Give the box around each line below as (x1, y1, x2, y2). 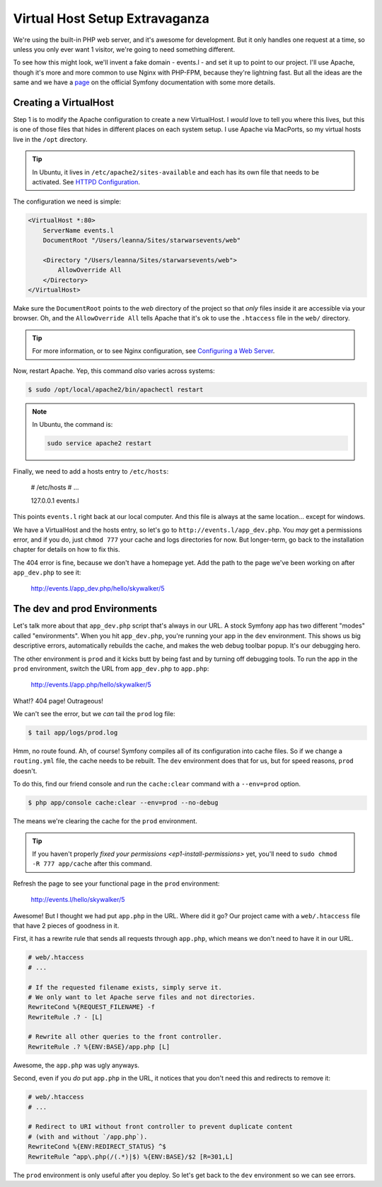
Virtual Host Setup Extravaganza (13, 11, 210, 26)
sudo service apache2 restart (47, 439, 152, 447)
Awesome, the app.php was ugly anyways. (13, 1061, 140, 1069)
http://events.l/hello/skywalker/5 (30, 896, 125, 904)
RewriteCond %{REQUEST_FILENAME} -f (28, 1003, 156, 1011)
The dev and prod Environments (13, 603, 158, 615)
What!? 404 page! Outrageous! (13, 696, 104, 705)
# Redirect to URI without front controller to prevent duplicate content (28, 1122, 294, 1131)
